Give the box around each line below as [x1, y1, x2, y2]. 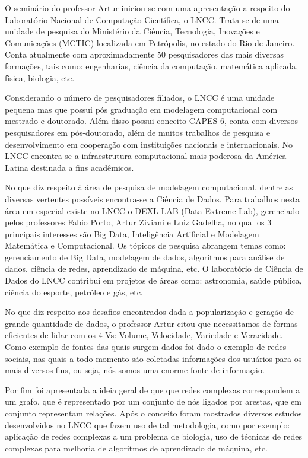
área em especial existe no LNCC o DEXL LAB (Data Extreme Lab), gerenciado [5, 204, 300, 217]
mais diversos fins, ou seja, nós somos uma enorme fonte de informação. [5, 364, 265, 376]
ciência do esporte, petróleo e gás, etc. [5, 285, 143, 298]
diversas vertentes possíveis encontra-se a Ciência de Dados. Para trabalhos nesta [5, 192, 300, 205]
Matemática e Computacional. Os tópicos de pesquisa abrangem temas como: [5, 239, 286, 252]
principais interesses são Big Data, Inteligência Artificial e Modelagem [5, 227, 259, 240]
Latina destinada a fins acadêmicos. [5, 161, 134, 173]
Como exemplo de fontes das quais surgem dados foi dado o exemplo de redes [5, 341, 287, 353]
